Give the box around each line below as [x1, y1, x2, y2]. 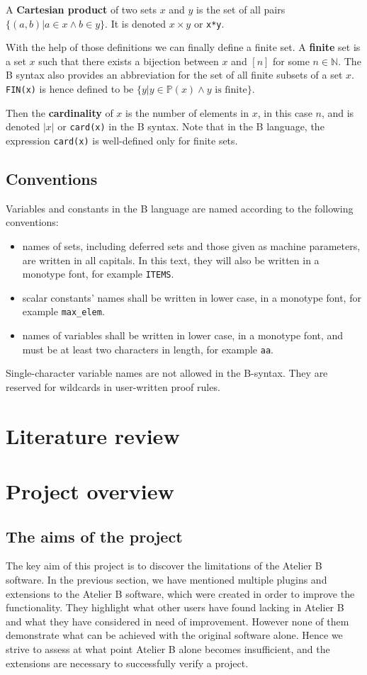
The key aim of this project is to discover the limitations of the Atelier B [6, 558, 322, 573]
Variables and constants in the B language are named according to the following [6, 200, 354, 215]
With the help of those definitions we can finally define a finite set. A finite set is [6, 40, 361, 55]
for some [273, 53, 310, 68]
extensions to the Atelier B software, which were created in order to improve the [6, 586, 355, 601]
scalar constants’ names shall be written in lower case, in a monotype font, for [22, 290, 361, 305]
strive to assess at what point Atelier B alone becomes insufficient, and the [6, 642, 330, 657]
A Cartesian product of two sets [6, 2, 157, 16]
